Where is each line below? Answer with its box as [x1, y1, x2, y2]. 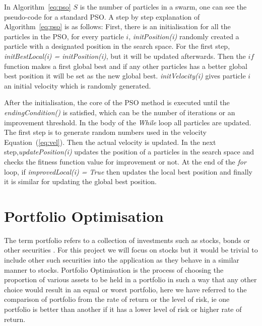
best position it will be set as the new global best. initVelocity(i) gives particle [4, 70, 246, 81]
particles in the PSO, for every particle [4, 31, 124, 41]
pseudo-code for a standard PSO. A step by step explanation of [4, 11, 200, 22]
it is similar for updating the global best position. [4, 176, 157, 187]
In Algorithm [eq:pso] [4, 2, 71, 12]
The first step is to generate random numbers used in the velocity [4, 127, 207, 137]
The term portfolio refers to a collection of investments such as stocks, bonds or [4, 234, 250, 245]
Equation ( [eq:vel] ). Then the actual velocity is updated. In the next [4, 136, 216, 147]
